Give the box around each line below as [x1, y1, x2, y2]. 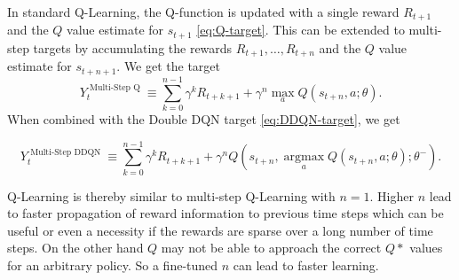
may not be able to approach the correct [161, 238, 382, 257]
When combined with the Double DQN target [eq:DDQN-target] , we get [7, 109, 400, 128]
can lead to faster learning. [233, 256, 379, 275]
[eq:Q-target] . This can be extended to [196, 20, 405, 39]
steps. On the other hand [7, 238, 144, 257]
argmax [283, 151, 325, 164]
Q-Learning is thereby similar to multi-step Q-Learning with [7, 186, 336, 205]
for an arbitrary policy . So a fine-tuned [7, 256, 218, 275]
